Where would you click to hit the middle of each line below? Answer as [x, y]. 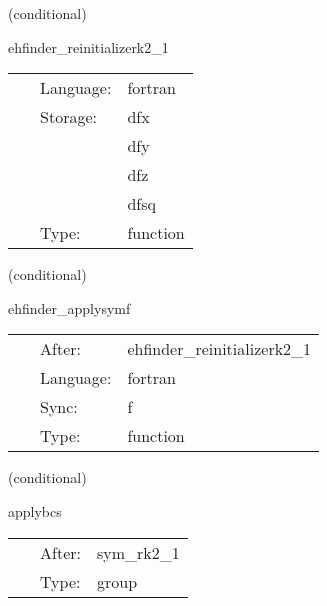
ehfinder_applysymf [69, 307]
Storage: [68, 117]
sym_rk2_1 [138, 552]
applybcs [35, 510]
